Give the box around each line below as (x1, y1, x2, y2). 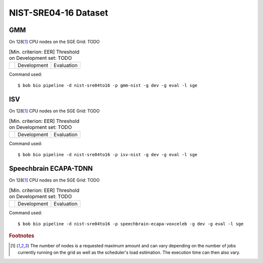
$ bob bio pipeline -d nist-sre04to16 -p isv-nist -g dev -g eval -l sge (18, 152, 198, 158)
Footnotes (9, 232, 35, 239)
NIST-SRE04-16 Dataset (9, 7, 108, 18)
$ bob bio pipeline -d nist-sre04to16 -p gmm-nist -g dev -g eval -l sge (18, 83, 198, 88)
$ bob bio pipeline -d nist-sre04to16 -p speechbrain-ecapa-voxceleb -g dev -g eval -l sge (18, 221, 244, 227)
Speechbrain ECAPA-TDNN (9, 164, 93, 173)
